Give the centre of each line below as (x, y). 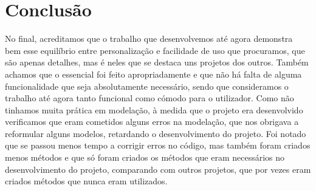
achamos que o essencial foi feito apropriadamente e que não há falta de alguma (153, 74)
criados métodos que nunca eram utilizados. (86, 181)
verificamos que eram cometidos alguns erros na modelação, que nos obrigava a (152, 122)
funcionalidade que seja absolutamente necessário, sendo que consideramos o (147, 86)
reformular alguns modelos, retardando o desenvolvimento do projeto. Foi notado (156, 133)
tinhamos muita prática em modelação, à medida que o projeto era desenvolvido (154, 109)
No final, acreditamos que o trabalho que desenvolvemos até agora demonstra (149, 39)
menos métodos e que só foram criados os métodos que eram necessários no (145, 157)
